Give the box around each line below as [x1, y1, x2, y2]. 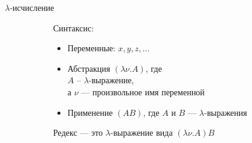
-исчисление [10, 1, 54, 13]
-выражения [204, 106, 247, 118]
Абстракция [67, 62, 111, 74]
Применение [67, 106, 113, 118]
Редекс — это [53, 126, 103, 139]
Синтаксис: [53, 21, 94, 34]
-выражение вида [110, 126, 173, 139]
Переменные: [67, 42, 115, 54]
